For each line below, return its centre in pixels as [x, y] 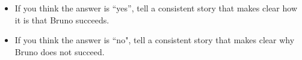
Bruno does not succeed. [60, 51]
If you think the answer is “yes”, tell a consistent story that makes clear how [156, 8]
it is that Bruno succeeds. [62, 19]
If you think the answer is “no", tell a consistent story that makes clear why [155, 40]
